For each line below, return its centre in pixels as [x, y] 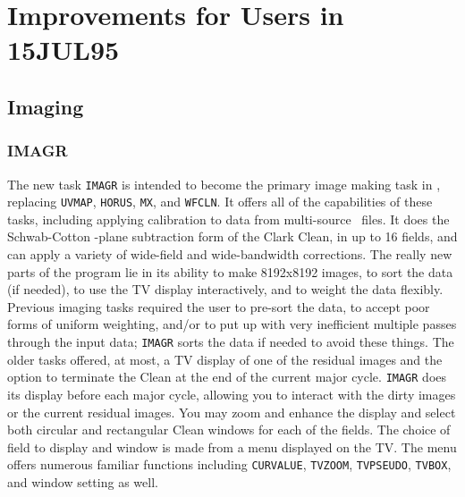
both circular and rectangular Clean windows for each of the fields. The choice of [229, 430]
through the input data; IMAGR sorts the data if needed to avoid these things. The [231, 342]
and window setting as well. [83, 481]
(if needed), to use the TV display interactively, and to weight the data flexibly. [225, 289]
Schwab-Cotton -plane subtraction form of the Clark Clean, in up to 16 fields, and [232, 236]
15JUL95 [63, 50]
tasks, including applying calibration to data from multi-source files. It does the [228, 219]
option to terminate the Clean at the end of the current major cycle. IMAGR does [227, 377]
